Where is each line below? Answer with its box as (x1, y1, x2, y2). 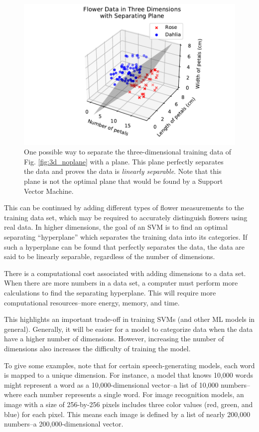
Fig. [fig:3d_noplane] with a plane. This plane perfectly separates (24, 156, 224, 166)
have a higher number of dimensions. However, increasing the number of (4, 333, 224, 344)
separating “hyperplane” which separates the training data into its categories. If (4, 232, 248, 242)
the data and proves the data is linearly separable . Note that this (24, 166, 222, 176)
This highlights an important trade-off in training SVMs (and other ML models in (4, 314, 255, 324)
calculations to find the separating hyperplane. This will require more (4, 287, 216, 297)
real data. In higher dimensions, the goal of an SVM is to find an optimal (4, 222, 228, 232)
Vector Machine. (24, 185, 74, 196)
